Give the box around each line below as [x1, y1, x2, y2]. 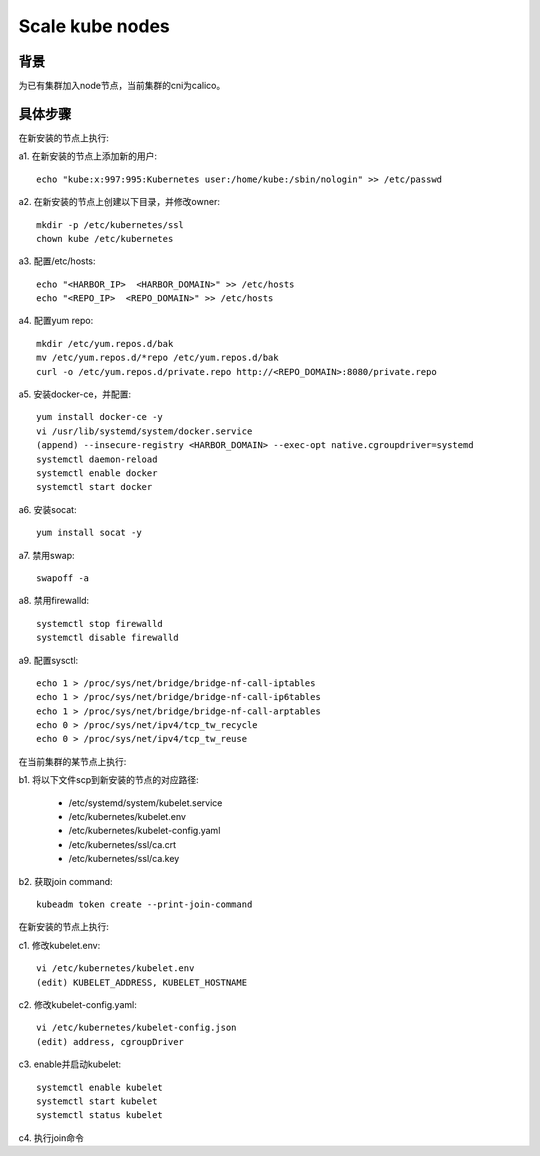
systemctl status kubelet [36, 1110, 164, 1121]
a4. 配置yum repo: [18, 315, 94, 327]
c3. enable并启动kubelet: [18, 1058, 122, 1070]
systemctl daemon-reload [36, 453, 158, 465]
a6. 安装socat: [18, 503, 77, 515]
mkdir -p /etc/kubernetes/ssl [36, 219, 185, 230]
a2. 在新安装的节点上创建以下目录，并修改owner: [18, 196, 220, 208]
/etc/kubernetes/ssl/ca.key [68, 853, 180, 865]
